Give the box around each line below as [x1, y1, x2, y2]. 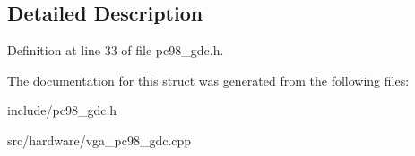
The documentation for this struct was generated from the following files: [7, 70, 410, 89]
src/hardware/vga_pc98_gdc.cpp [7, 130, 192, 149]
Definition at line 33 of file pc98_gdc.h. [7, 41, 224, 60]
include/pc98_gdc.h [7, 101, 117, 119]
